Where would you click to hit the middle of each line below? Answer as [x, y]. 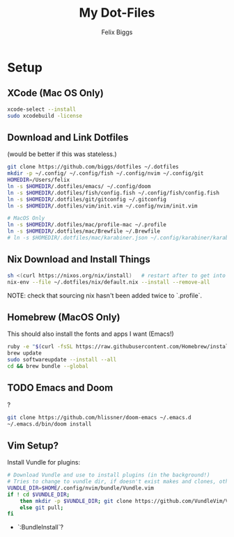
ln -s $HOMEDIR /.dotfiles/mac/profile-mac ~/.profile [87, 225]
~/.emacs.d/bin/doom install [49, 424]
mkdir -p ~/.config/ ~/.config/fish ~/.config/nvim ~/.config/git [106, 173]
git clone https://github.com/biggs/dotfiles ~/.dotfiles [93, 167]
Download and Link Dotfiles [68, 137]
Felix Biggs [117, 32]
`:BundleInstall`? [40, 527]
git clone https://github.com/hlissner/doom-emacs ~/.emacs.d [99, 417]
